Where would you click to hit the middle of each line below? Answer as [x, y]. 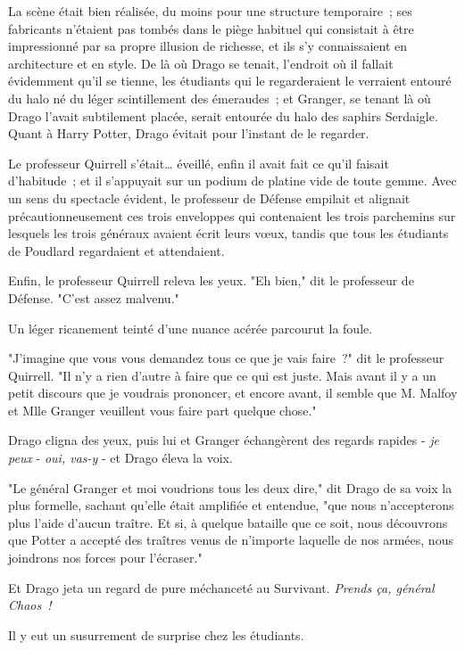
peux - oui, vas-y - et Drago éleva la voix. [120, 458]
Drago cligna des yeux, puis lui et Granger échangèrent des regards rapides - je [224, 440]
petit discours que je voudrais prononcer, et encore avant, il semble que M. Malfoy [233, 393]
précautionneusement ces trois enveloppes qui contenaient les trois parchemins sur [232, 215]
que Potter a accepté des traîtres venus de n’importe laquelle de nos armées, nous [231, 540]
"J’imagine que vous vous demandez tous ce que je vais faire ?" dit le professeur [226, 358]
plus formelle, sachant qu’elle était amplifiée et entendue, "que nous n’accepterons [231, 505]
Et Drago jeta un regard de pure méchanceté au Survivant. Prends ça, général [221, 587]
